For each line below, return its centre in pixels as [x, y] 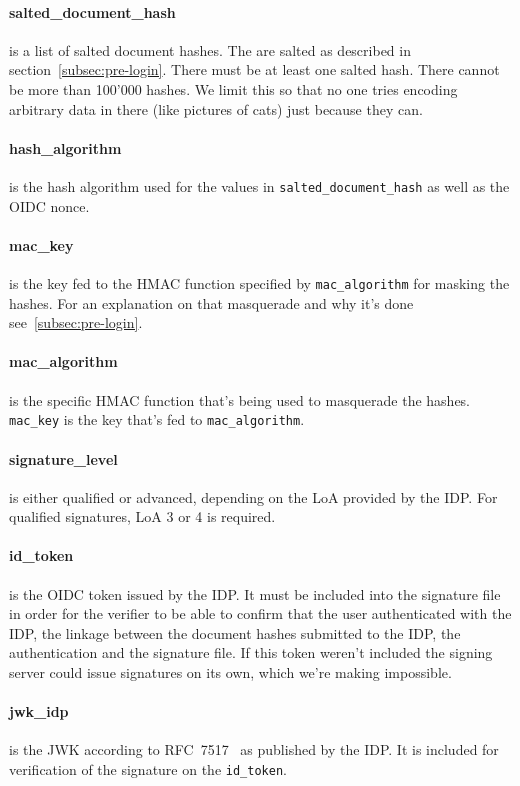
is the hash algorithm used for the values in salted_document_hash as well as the [259, 185]
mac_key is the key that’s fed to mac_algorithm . [157, 419]
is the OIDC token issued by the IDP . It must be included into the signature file [255, 593]
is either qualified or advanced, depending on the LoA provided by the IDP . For [253, 496]
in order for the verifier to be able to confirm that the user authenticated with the [260, 613]
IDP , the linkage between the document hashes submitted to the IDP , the [235, 632]
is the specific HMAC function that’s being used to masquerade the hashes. [240, 399]
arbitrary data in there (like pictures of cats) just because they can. [216, 108]
